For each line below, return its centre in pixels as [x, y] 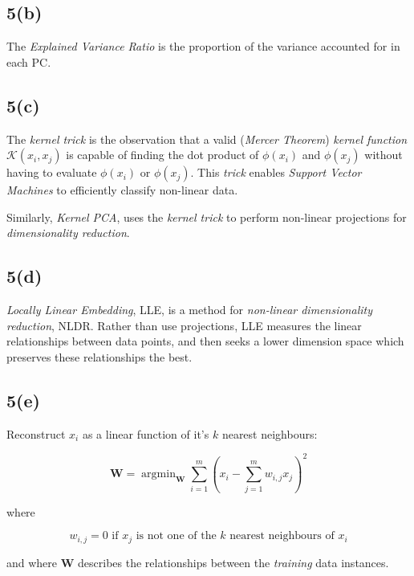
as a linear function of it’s [146, 433]
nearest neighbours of [282, 536]
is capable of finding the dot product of [162, 155]
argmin [158, 474]
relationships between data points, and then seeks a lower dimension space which [205, 341]
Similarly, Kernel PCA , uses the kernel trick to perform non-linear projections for [207, 217]
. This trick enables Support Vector [276, 172]
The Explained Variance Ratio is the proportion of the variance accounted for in [203, 46]
